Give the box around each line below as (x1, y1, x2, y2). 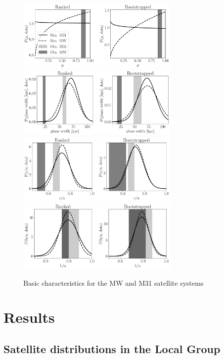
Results (3, 307, 55, 327)
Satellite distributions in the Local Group (3, 341, 221, 356)
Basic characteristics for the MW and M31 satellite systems (23, 278, 204, 288)
